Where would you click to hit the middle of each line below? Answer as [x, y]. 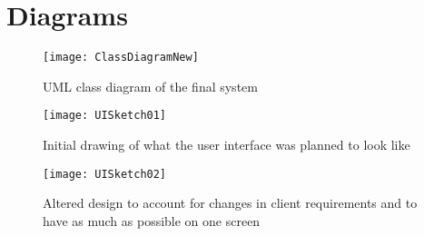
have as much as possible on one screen [152, 220]
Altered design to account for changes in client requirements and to [230, 203]
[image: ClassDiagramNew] [121, 58]
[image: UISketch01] [105, 116]
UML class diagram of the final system [150, 86]
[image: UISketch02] [105, 174]
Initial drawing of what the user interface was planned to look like [227, 145]
